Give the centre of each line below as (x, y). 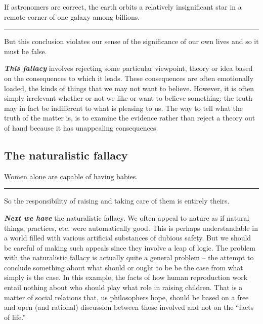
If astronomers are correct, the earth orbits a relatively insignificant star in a (123, 7)
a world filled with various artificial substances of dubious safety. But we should (128, 238)
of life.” (15, 317)
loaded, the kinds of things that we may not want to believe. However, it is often (129, 88)
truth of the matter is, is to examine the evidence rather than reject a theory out (130, 118)
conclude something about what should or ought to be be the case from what (124, 267)
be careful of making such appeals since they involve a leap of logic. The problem (130, 247)
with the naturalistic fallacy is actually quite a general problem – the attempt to (129, 257)
